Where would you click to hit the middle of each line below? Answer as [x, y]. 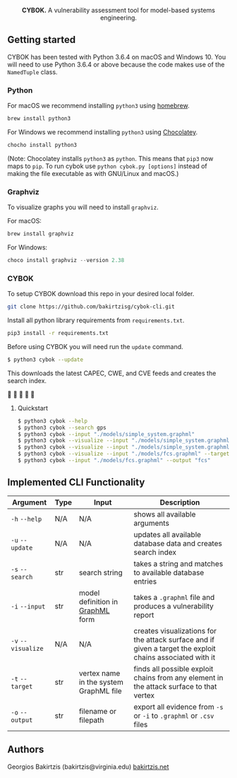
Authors [26, 749]
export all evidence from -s [178, 707]
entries [145, 581]
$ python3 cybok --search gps [62, 428]
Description [180, 502]
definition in [98, 601]
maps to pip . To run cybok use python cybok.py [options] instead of [107, 166]
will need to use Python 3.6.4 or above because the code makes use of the [116, 64]
